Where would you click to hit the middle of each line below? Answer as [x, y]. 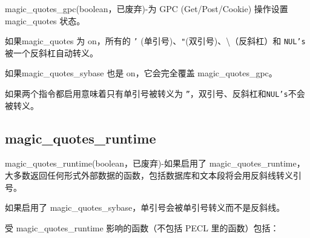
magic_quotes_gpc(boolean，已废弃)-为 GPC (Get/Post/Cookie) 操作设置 [147, 8]
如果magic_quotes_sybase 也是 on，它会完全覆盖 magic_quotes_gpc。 [141, 73]
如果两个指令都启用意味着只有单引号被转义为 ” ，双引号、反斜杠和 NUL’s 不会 [155, 94]
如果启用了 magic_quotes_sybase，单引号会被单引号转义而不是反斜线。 [145, 207]
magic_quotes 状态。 [45, 20]
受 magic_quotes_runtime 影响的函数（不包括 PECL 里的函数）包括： [142, 227]
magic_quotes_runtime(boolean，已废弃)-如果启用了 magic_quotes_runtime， [155, 163]
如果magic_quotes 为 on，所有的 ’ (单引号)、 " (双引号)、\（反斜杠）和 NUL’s [155, 41]
